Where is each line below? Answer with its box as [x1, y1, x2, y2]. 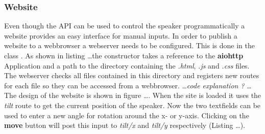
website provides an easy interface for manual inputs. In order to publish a [4, 30, 237, 41]
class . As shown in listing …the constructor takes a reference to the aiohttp [4, 50, 244, 60]
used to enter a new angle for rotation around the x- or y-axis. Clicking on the [4, 110, 249, 120]
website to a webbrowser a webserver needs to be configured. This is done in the [4, 40, 255, 51]
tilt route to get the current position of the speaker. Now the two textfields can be [4, 99, 261, 110]
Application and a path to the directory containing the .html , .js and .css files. [4, 60, 250, 71]
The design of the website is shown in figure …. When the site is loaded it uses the [4, 90, 261, 100]
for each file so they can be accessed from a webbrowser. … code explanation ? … [4, 80, 252, 90]
